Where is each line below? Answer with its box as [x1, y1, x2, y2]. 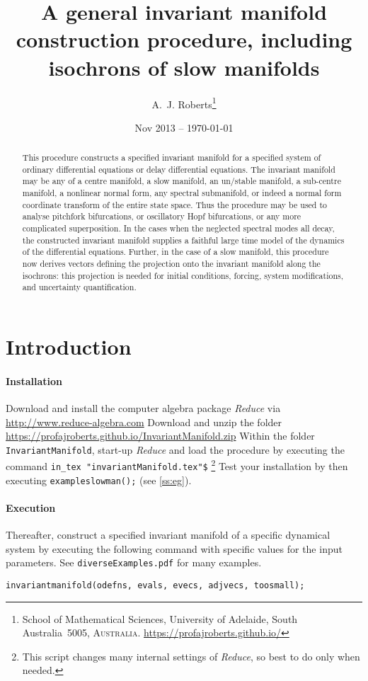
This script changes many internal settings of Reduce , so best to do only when [22, 648, 360, 663]
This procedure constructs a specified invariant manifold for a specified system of [22, 151, 321, 164]
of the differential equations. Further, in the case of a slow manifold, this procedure [22, 246, 329, 258]
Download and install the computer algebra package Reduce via [6, 401, 281, 415]
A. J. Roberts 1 [151, 94, 217, 111]
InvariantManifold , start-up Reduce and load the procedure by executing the [6, 442, 345, 457]
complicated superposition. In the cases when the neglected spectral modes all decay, [22, 222, 335, 234]
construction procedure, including [16, 25, 352, 54]
